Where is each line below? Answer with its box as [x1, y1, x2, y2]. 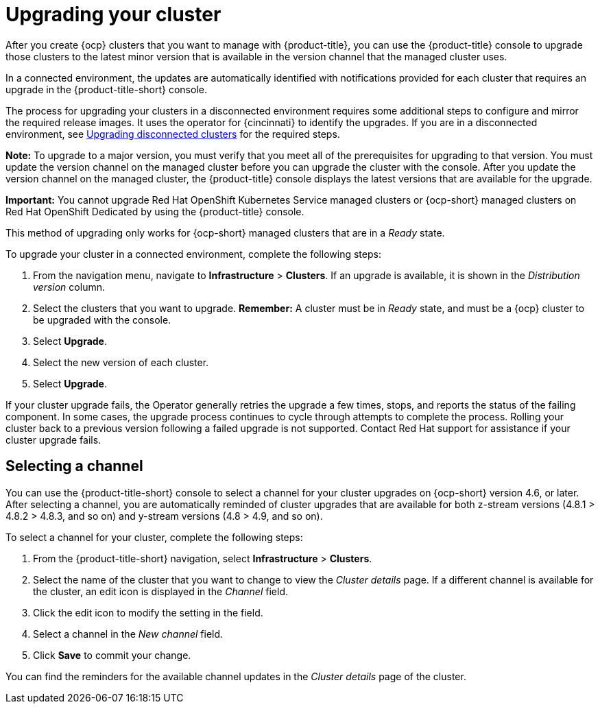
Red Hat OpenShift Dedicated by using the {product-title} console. [5, 205, 304, 217]
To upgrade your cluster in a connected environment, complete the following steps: [5, 248, 381, 260]
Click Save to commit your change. [33, 649, 191, 661]
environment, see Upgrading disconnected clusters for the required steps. [5, 128, 340, 140]
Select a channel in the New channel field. [33, 627, 224, 640]
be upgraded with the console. [33, 313, 171, 326]
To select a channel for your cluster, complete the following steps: [5, 531, 303, 543]
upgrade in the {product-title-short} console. [5, 83, 207, 95]
